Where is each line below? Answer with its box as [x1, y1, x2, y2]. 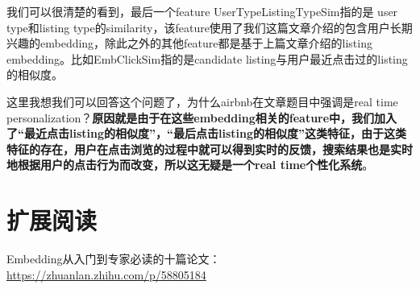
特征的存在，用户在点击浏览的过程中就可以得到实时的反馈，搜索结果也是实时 [6, 140, 413, 157]
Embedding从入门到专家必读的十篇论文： [6, 250, 221, 267]
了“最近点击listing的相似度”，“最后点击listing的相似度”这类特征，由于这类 [6, 125, 406, 142]
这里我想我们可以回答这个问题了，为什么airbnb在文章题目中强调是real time [6, 93, 398, 109]
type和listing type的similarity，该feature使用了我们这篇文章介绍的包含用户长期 [6, 19, 413, 35]
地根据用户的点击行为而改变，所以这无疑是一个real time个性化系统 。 [6, 156, 374, 173]
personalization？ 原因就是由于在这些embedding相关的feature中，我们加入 [6, 109, 397, 126]
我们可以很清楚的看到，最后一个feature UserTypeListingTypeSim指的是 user [6, 3, 398, 19]
